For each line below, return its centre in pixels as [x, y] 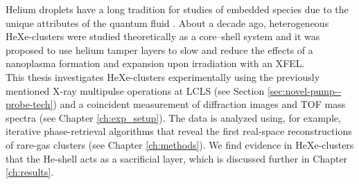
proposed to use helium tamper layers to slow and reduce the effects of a [159, 49]
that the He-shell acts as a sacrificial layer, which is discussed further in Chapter [177, 158]
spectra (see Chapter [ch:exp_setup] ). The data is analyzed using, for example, [173, 117]
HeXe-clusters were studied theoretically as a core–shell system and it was [163, 36]
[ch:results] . [30, 172]
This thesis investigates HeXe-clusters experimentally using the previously [163, 76]
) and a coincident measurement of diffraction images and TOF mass [199, 104]
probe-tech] [29, 104]
